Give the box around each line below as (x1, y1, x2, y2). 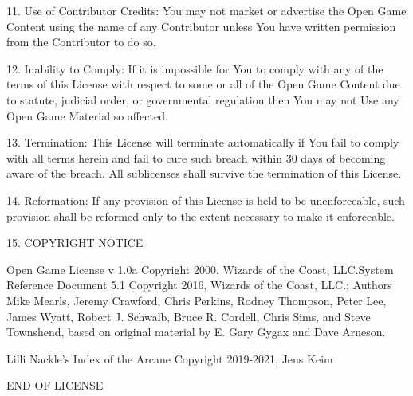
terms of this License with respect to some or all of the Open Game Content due (6, 76, 400, 92)
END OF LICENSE (6, 377, 104, 394)
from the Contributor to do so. (6, 33, 156, 50)
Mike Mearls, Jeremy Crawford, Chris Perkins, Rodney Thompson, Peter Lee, (6, 292, 387, 308)
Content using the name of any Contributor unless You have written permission (6, 18, 396, 34)
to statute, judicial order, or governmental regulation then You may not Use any (6, 91, 399, 108)
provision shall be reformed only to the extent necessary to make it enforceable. (6, 207, 395, 224)
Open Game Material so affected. (6, 107, 168, 124)
